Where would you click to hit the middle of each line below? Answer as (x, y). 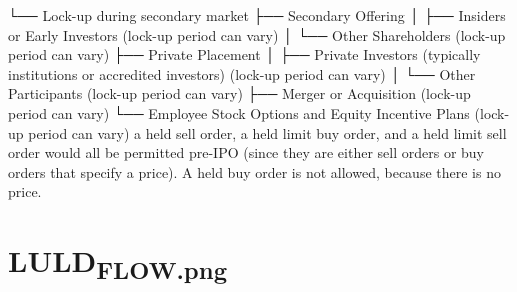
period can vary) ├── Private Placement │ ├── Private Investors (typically (244, 54)
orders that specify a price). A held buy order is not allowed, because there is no (254, 171)
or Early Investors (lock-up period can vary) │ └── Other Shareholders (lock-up (257, 34)
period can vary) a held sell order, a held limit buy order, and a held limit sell (267, 132)
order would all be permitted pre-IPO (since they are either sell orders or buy (246, 152)
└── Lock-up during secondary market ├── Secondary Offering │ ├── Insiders (257, 15)
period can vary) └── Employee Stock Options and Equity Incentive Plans (239, 112)
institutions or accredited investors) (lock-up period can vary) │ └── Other (242, 73)
